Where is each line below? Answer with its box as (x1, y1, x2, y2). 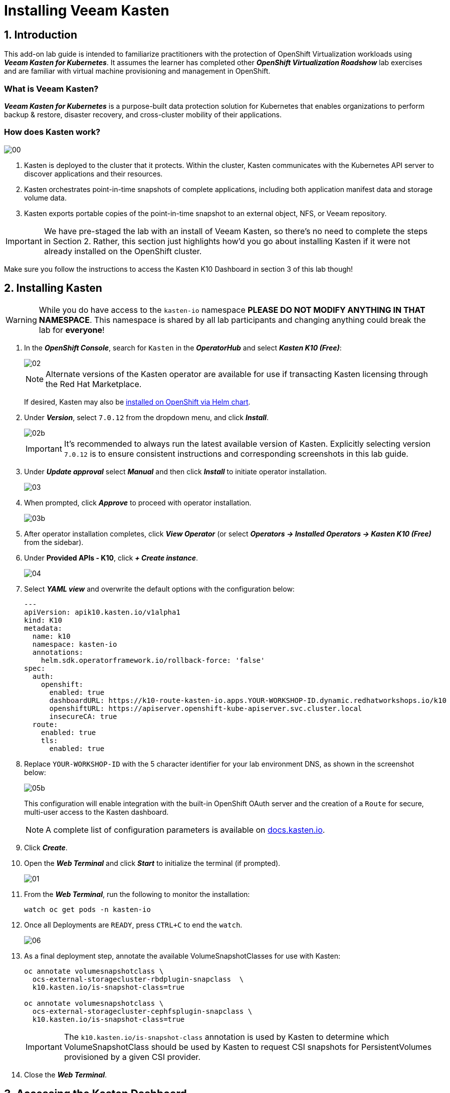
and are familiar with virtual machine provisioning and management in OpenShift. (4, 67, 271, 76)
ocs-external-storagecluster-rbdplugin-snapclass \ (32, 975, 244, 983)
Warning (6, 314, 37, 325)
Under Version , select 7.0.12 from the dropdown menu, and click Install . (24, 413, 269, 422)
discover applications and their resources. (24, 169, 163, 178)
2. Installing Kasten (4, 282, 102, 295)
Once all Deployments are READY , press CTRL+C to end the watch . (24, 920, 243, 929)
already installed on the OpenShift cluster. (44, 246, 202, 256)
